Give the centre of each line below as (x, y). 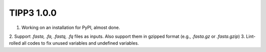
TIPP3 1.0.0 (33, 13)
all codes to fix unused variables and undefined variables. (80, 43)
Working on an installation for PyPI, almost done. (71, 27)
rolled (15, 43)
